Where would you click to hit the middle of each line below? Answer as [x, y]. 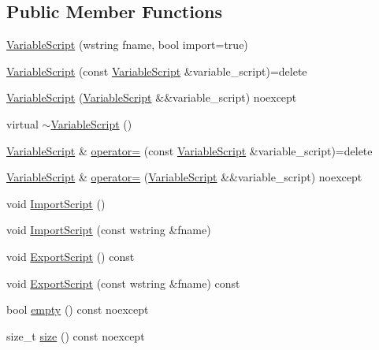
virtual [22, 123]
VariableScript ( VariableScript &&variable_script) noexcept [152, 97]
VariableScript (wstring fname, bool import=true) [127, 45]
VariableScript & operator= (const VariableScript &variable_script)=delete [189, 150]
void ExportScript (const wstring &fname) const [123, 283]
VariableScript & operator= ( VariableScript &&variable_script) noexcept [184, 177]
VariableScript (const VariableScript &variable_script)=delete [157, 71]
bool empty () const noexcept [78, 309]
